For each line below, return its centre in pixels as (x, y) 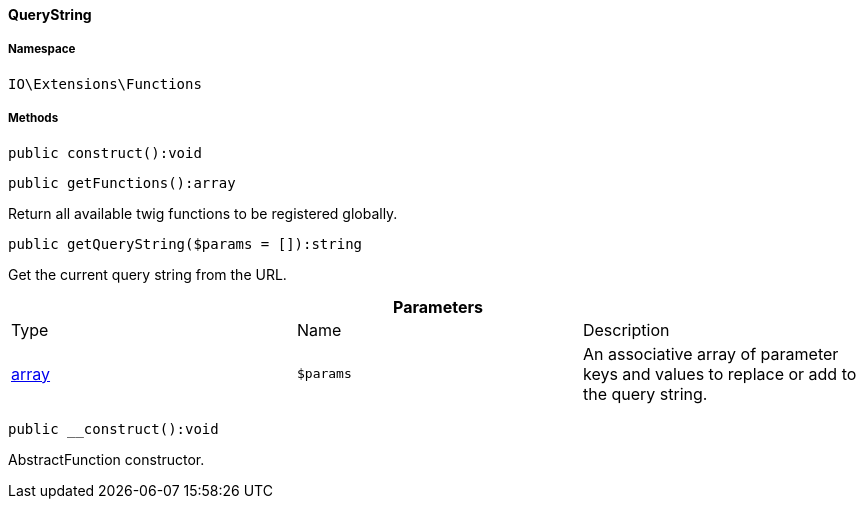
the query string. (645, 393)
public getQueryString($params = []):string (185, 243)
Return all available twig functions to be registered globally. (203, 213)
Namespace (42, 49)
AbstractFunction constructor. (106, 459)
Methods (33, 118)
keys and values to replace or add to (719, 373)
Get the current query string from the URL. (147, 274)
